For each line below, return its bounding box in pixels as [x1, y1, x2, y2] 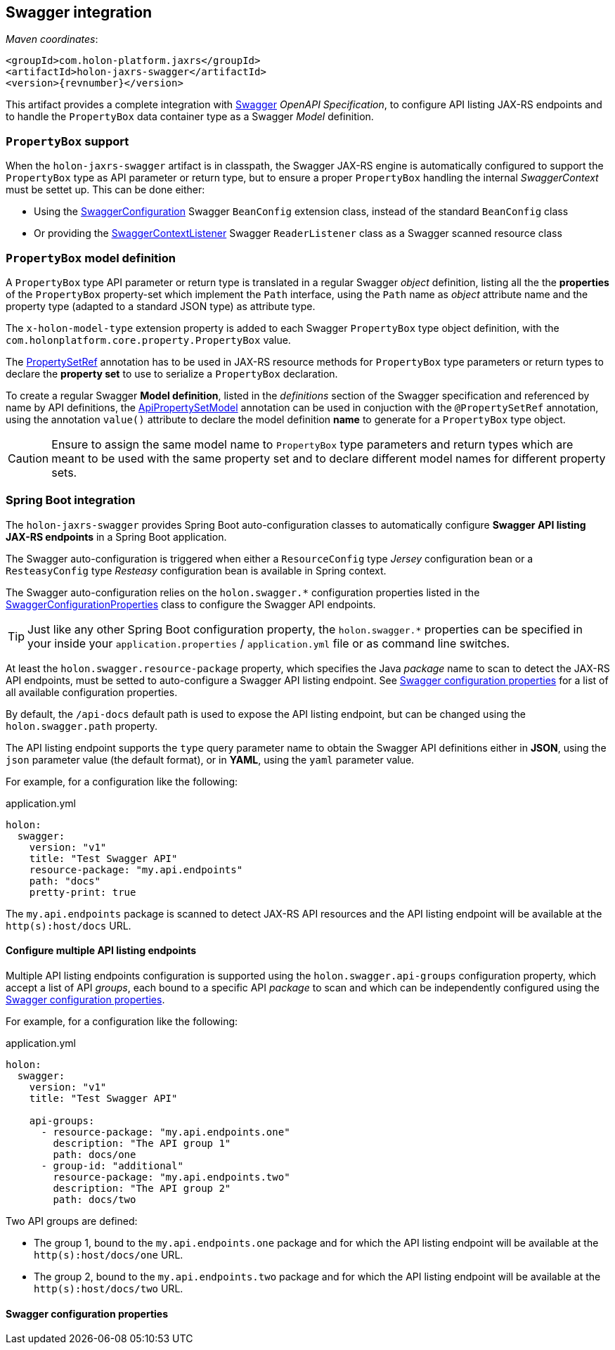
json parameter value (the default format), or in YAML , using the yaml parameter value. [6, 753, 415, 766]
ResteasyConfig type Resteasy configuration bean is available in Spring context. [6, 564, 387, 577]
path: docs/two [53, 1193, 136, 1205]
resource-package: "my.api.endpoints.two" [53, 1171, 290, 1183]
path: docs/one [53, 1148, 136, 1160]
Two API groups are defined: [6, 1214, 138, 1227]
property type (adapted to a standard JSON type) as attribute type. [6, 300, 316, 312]
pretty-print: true [29, 886, 136, 898]
